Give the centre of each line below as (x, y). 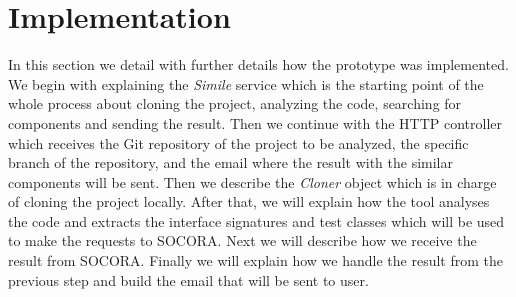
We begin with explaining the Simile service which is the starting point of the (246, 83)
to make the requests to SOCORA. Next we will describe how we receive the (242, 240)
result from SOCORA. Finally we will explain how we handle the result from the (255, 260)
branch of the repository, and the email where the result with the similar (230, 162)
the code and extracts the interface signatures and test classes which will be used (256, 220)
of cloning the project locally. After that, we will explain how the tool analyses (249, 201)
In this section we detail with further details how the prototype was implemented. (258, 64)
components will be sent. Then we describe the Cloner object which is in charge (252, 181)
